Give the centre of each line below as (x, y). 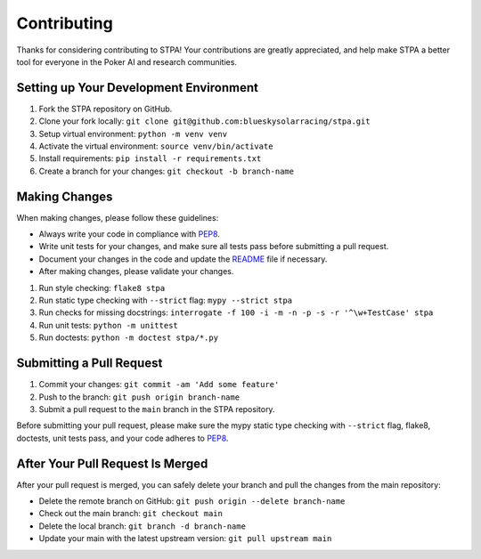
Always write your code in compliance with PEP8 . (129, 234)
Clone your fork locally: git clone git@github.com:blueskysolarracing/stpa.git (204, 121)
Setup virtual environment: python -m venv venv (133, 134)
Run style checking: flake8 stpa (102, 288)
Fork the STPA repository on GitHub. (106, 109)
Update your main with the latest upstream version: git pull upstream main (185, 539)
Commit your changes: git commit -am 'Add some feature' (159, 385)
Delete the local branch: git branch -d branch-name (143, 526)
